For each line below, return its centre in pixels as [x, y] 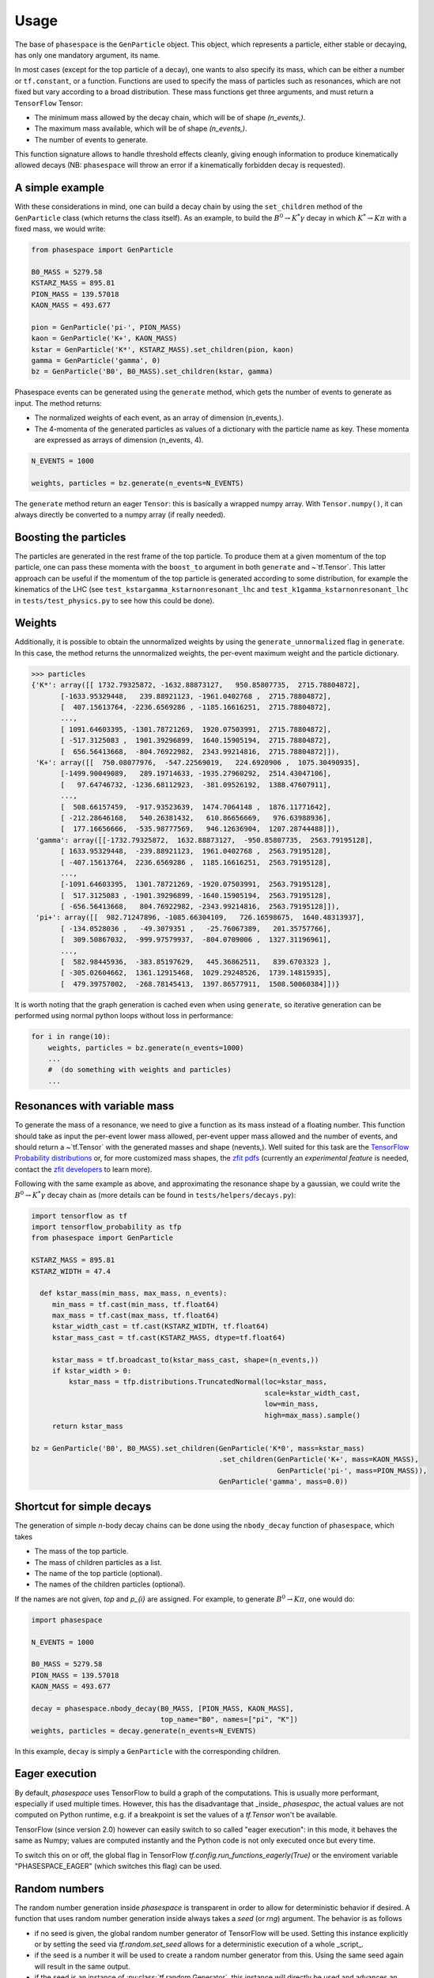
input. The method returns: [58, 403]
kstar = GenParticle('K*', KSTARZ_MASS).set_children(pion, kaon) [162, 349]
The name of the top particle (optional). [98, 1573]
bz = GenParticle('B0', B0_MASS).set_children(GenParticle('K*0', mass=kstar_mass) [198, 1448]
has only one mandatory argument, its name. [87, 55]
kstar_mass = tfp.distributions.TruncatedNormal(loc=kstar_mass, [198, 1382]
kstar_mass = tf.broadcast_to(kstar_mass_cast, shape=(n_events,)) [185, 1360]
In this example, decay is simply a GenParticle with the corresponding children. [147, 1751]
